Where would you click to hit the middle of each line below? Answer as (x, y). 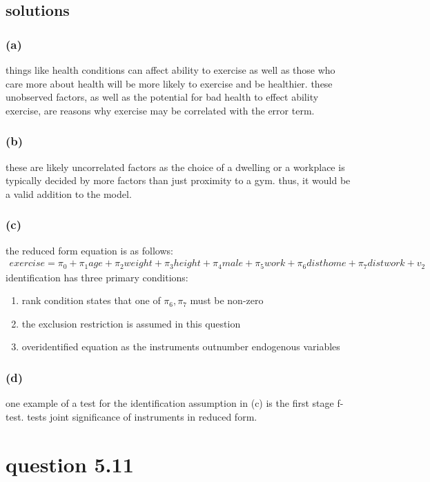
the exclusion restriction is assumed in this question (131, 323)
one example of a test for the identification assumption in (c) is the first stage (170, 403)
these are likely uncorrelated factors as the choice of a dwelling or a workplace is (175, 167)
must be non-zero (227, 300)
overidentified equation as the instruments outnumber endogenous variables (181, 347)
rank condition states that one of (91, 300)
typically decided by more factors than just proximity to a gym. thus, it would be (178, 180)
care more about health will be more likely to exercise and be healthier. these (169, 83)
